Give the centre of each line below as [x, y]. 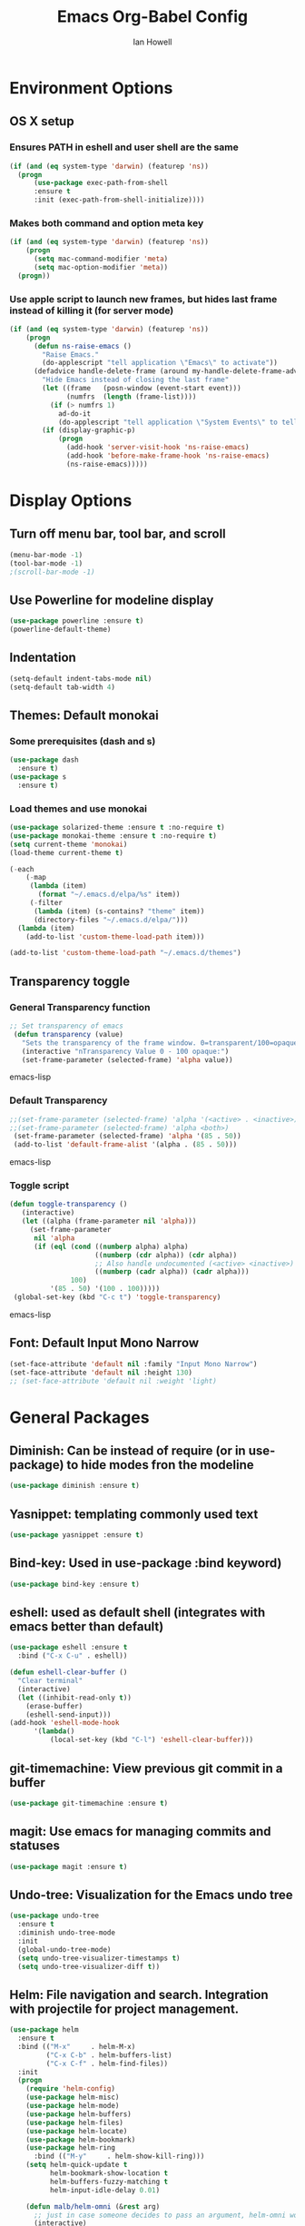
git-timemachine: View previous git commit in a [146, 1768]
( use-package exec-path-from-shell [101, 183]
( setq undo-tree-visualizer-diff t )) [89, 1966]
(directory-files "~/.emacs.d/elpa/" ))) [111, 920]
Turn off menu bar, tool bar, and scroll [118, 534]
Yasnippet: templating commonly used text [134, 1514]
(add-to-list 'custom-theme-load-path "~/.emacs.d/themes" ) [126, 953]
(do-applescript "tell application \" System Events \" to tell [178, 422]
